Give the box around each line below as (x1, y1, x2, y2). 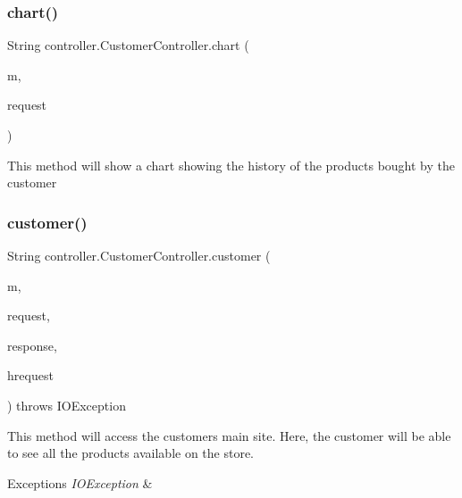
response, (7, 336, 57, 354)
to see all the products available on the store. (7, 444, 255, 462)
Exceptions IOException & (7, 473, 153, 492)
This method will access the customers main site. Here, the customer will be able (7, 426, 451, 444)
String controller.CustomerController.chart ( (7, 36, 249, 54)
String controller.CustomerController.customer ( (7, 246, 271, 264)
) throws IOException (7, 395, 126, 414)
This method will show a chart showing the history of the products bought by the (7, 155, 456, 174)
